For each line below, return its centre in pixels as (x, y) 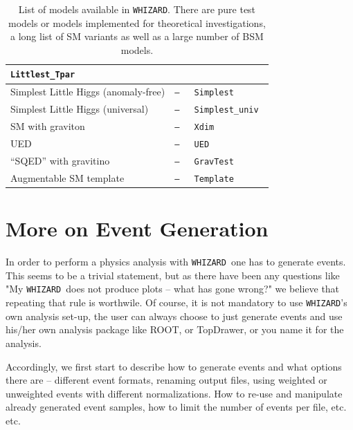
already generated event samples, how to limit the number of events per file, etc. (176, 407)
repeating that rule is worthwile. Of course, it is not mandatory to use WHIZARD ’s (176, 302)
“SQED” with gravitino (60, 160)
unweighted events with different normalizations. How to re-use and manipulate (174, 393)
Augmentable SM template (67, 177)
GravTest (214, 161)
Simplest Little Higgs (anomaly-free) (88, 92)
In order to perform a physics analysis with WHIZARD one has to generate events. (176, 262)
